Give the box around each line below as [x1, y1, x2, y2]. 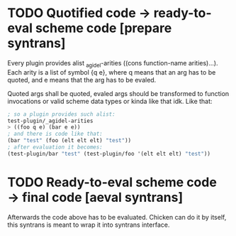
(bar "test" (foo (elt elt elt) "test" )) [7, 137, 132, 144]
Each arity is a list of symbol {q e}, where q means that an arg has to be [7, 68, 216, 76]
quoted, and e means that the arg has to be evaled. [7, 75, 157, 84]
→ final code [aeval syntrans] [7, 190, 183, 205]
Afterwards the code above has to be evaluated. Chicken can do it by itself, [7, 213, 227, 221]
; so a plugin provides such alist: [7, 110, 116, 118]
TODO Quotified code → [7, 5, 151, 21]
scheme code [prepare [35, 20, 172, 36]
